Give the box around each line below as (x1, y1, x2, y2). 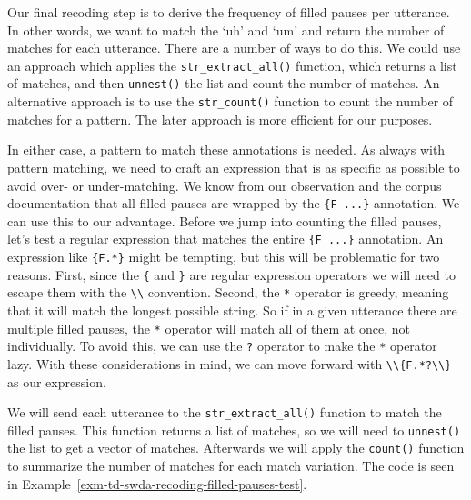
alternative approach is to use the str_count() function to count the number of (7, 92, 454, 111)
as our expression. (7, 372, 106, 391)
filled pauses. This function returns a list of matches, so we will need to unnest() (7, 420, 461, 439)
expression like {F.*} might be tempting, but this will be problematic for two (7, 247, 440, 266)
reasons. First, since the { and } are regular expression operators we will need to (7, 265, 456, 284)
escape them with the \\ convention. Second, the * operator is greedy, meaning (7, 283, 449, 302)
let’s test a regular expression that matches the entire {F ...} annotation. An (7, 229, 444, 248)
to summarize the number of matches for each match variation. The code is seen (7, 456, 455, 475)
